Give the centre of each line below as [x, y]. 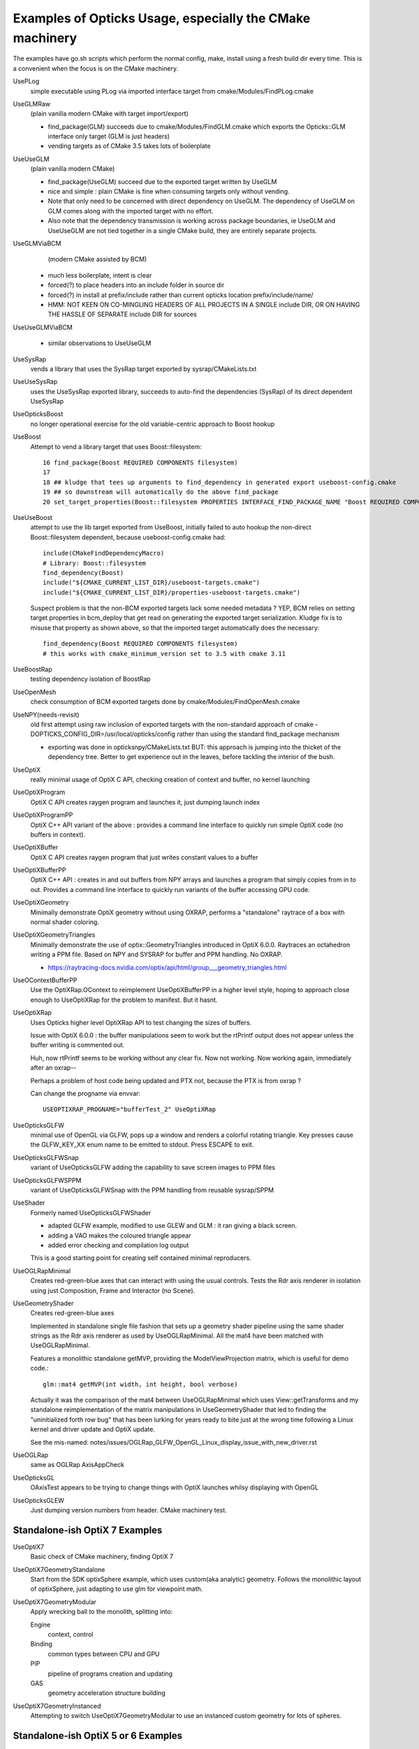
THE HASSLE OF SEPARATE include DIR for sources [122, 314]
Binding [41, 1644]
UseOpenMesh [35, 692]
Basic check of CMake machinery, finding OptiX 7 [102, 1557]
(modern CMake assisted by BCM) [97, 260]
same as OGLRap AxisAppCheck [78, 1465]
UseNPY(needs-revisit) [46, 714]
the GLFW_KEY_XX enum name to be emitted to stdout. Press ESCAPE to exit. [142, 1145]
